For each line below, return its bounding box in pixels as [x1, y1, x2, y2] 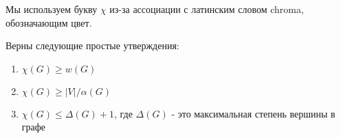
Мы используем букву [5, 2, 98, 16]
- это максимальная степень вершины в [171, 106, 335, 120]
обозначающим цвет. [5, 15, 92, 29]
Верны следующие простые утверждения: [5, 38, 179, 53]
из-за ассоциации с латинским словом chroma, [109, 2, 304, 16]
